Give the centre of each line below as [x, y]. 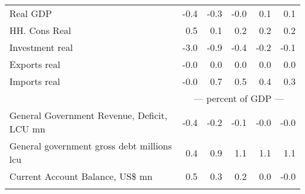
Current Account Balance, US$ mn [81, 176]
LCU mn [28, 129]
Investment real [41, 47]
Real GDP [31, 13]
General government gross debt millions [91, 146]
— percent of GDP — [239, 98]
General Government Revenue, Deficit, [89, 115]
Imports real [35, 81]
